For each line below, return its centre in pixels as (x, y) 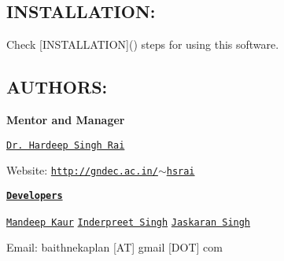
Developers (35, 195)
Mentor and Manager (66, 119)
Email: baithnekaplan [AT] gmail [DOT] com (114, 247)
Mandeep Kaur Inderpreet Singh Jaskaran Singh (129, 222)
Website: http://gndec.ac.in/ (82, 170)
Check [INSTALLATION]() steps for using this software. (143, 44)
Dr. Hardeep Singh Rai (66, 145)
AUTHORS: (57, 87)
